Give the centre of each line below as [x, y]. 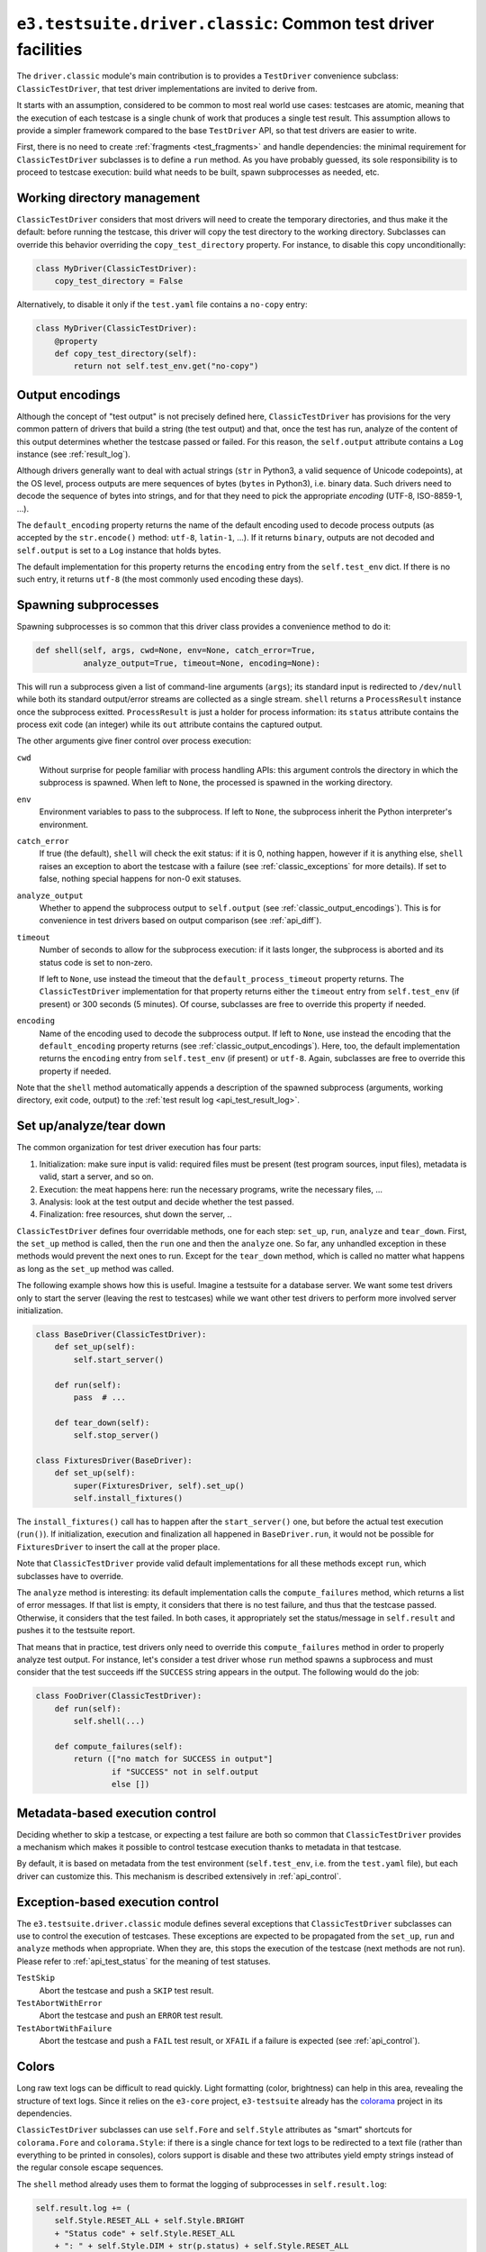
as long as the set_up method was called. [95, 1268]
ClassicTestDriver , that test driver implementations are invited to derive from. [167, 88]
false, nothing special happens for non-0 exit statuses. [140, 879]
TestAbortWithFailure [64, 2028]
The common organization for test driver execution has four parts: [139, 1148]
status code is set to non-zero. [96, 962]
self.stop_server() [116, 1435]
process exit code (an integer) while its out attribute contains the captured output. [170, 724]
